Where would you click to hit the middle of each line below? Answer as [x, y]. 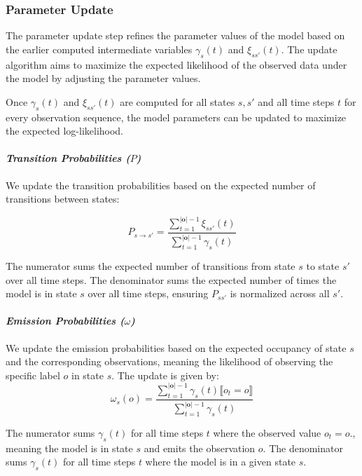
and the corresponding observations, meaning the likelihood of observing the [169, 361]
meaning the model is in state [69, 448]
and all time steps [296, 101]
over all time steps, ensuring [148, 293]
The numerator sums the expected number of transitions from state [151, 266]
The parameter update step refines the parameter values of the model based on [175, 35]
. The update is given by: [165, 375]
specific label [33, 375]
